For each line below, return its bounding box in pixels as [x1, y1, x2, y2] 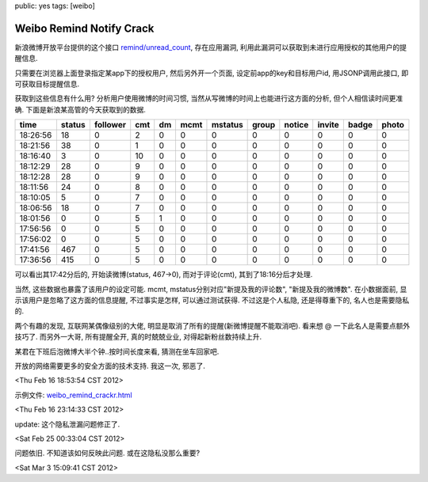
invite [317, 120, 340, 131]
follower [94, 120, 127, 131]
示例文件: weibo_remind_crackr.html [14, 390, 132, 400]
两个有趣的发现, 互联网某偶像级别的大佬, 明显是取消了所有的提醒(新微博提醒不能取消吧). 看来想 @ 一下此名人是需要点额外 [14, 321, 411, 330]
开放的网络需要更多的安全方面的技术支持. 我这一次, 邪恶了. [14, 361, 205, 370]
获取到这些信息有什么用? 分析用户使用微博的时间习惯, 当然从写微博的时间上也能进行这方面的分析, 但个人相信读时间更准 [14, 93, 403, 103]
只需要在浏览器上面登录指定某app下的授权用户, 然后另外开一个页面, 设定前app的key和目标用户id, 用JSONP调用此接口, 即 [14, 68, 409, 78]
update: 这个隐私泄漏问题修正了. [14, 419, 120, 429]
